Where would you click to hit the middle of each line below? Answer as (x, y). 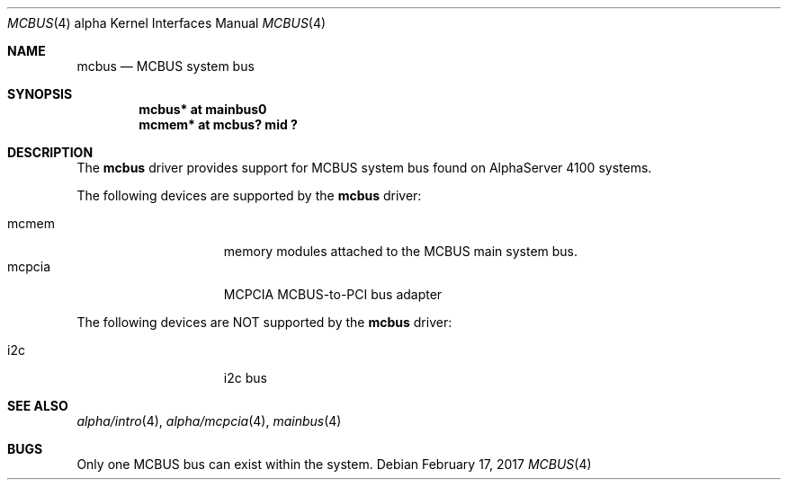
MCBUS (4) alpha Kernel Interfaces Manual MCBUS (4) (167, 23)
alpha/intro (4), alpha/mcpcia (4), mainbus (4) (209, 421)
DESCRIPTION (50, 152)
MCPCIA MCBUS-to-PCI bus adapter (333, 294)
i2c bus (245, 378)
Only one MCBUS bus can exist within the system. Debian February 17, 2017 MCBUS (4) (334, 464)
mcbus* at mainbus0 (203, 109)
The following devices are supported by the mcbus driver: (249, 195)
